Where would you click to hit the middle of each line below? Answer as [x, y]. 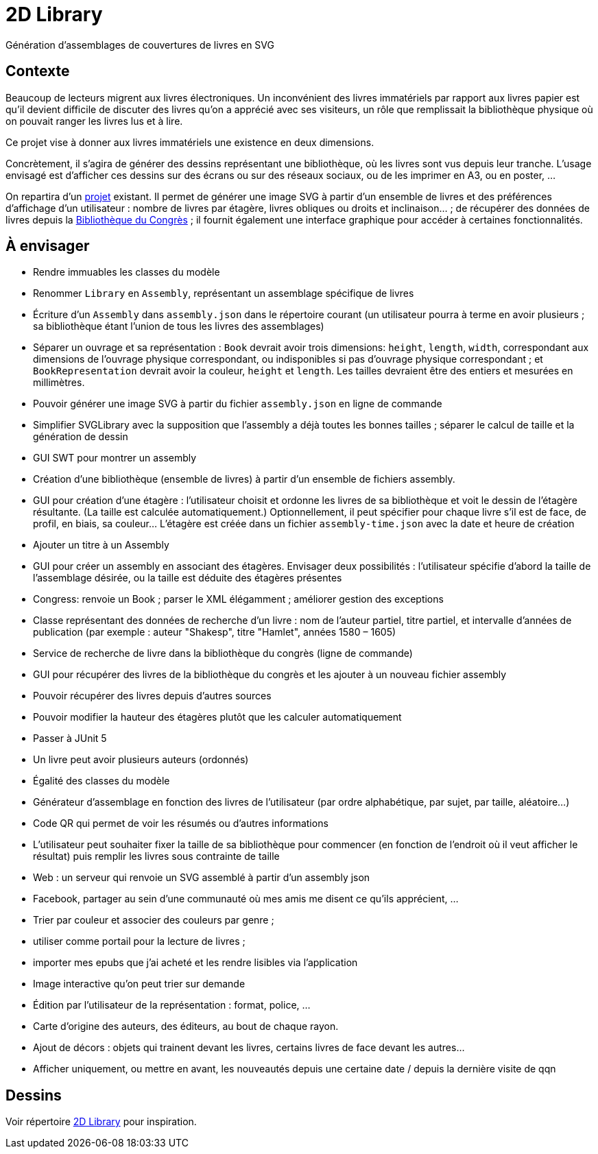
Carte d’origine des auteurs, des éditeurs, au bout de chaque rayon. [186, 1026]
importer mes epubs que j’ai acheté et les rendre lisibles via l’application [195, 963]
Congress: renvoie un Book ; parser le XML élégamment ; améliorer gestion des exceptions [238, 599]
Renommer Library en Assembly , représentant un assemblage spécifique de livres [224, 293]
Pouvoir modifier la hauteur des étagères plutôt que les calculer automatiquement [217, 717]
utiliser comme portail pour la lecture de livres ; [139, 941]
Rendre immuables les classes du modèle [127, 272]
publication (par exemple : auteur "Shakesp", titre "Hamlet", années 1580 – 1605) [215, 632]
